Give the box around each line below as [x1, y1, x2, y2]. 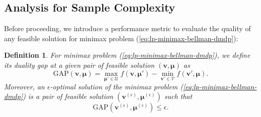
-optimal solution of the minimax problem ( [50, 81, 183, 91]
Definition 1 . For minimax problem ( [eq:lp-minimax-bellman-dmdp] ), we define [4, 50, 250, 60]
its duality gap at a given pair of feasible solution [4, 59, 155, 70]
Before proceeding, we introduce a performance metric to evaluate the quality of [4, 23, 251, 34]
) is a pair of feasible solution [23, 91, 114, 101]
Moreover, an [4, 81, 45, 91]
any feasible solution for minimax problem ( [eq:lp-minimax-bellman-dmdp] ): [4, 33, 238, 43]
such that [164, 91, 193, 101]
